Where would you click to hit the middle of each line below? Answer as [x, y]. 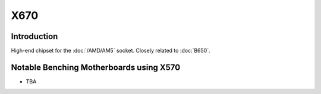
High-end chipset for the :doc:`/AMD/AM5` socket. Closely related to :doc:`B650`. [111, 51]
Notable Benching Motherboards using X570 [96, 67]
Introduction [34, 36]
